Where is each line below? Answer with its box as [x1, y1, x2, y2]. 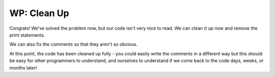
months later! [9, 64, 38, 70]
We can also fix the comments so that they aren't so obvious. [9, 41, 137, 47]
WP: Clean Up [9, 8, 69, 19]
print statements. [9, 32, 45, 38]
